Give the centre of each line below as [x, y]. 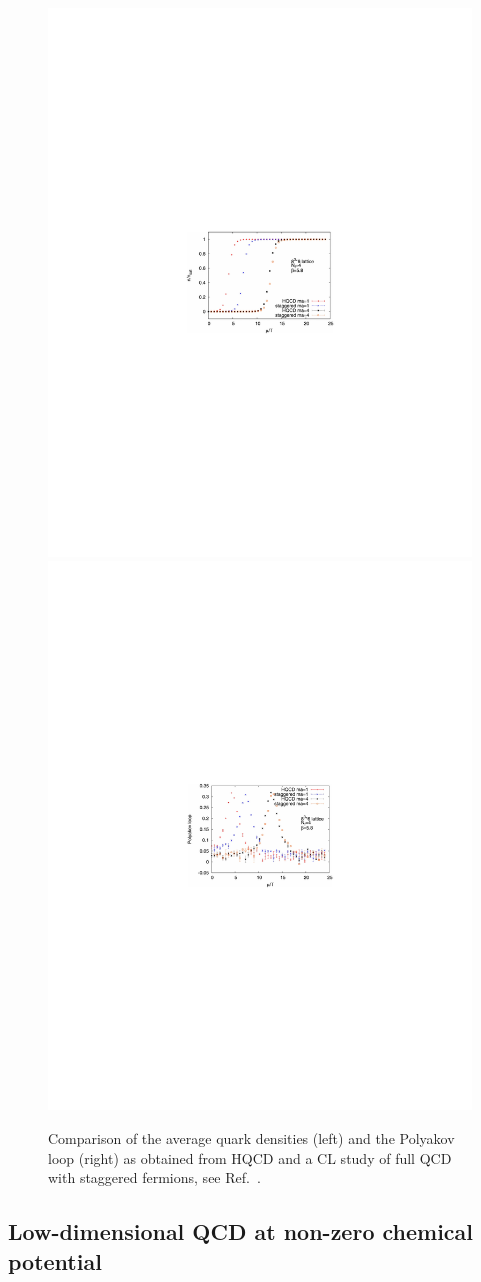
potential [55, 1260]
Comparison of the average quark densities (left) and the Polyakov [251, 1137]
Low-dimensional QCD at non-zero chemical [241, 1231]
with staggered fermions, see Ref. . [154, 1177]
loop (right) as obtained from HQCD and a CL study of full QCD [250, 1157]
